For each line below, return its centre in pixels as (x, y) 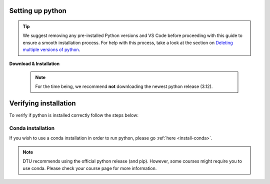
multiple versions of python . (51, 49)
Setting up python (38, 11)
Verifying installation (42, 103)
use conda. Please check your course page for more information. (90, 168)
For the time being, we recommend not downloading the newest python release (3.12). (124, 86)
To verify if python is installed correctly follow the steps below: (74, 115)
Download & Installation (34, 63)
